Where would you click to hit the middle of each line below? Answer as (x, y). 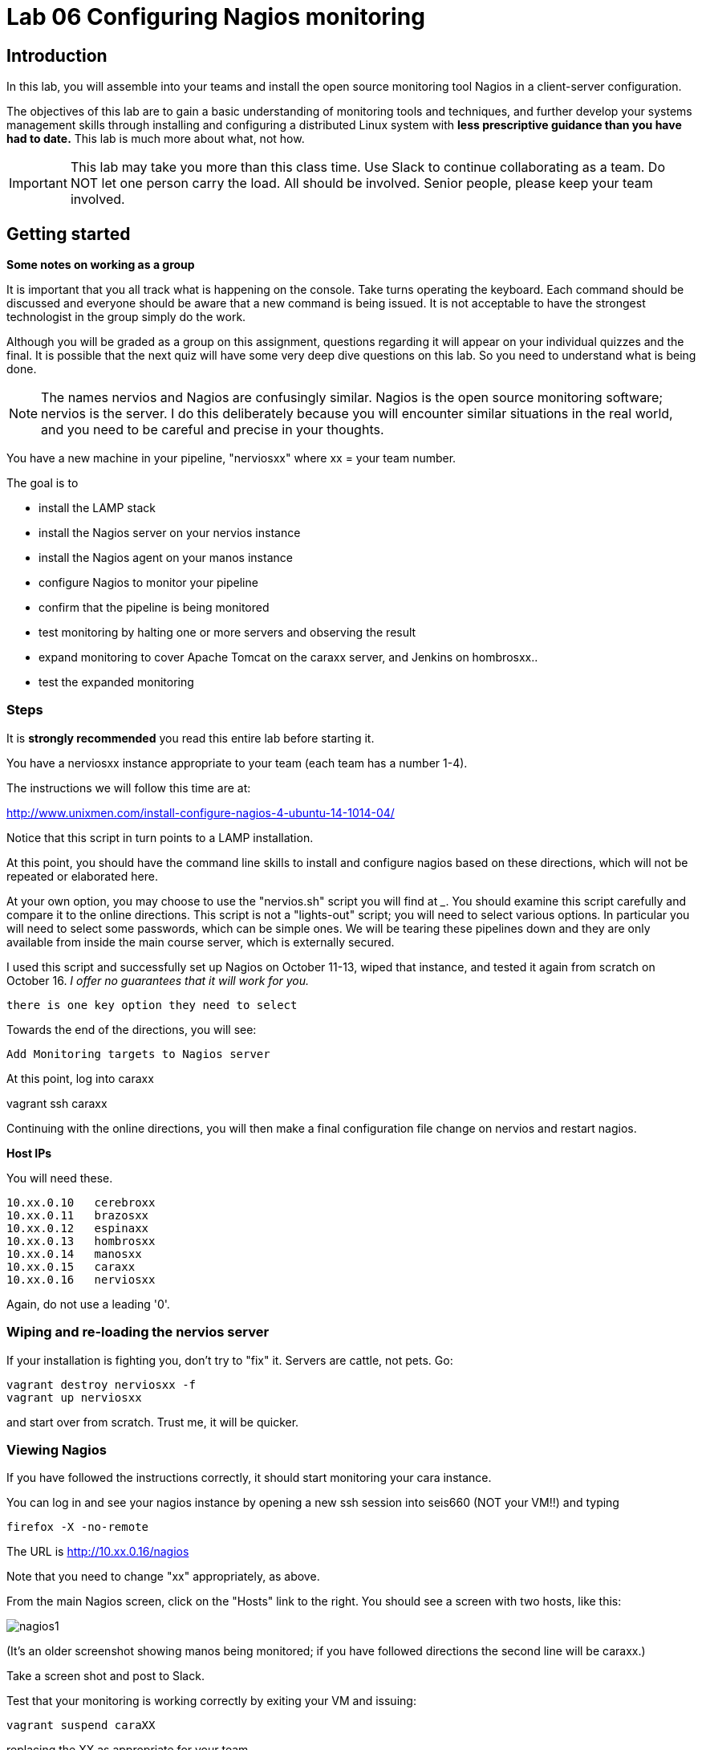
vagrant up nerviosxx (74, 1397)
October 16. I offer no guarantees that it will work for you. (158, 980)
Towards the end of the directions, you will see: (132, 1029)
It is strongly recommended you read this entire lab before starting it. (191, 738)
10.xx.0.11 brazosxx (78, 1215)
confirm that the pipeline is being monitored (154, 608)
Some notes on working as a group (101, 265)
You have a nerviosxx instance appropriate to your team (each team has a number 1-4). (237, 763)
